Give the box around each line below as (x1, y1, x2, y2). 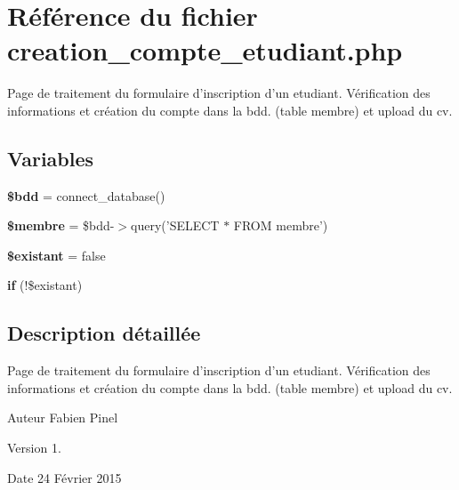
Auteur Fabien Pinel (7, 408, 118, 427)
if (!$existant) (7, 276, 83, 294)
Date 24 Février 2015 (7, 468, 122, 486)
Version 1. (7, 438, 61, 457)
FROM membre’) (233, 216, 328, 235)
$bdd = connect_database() (7, 186, 165, 205)
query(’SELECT (131, 216, 220, 235)
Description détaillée (7, 319, 201, 347)
